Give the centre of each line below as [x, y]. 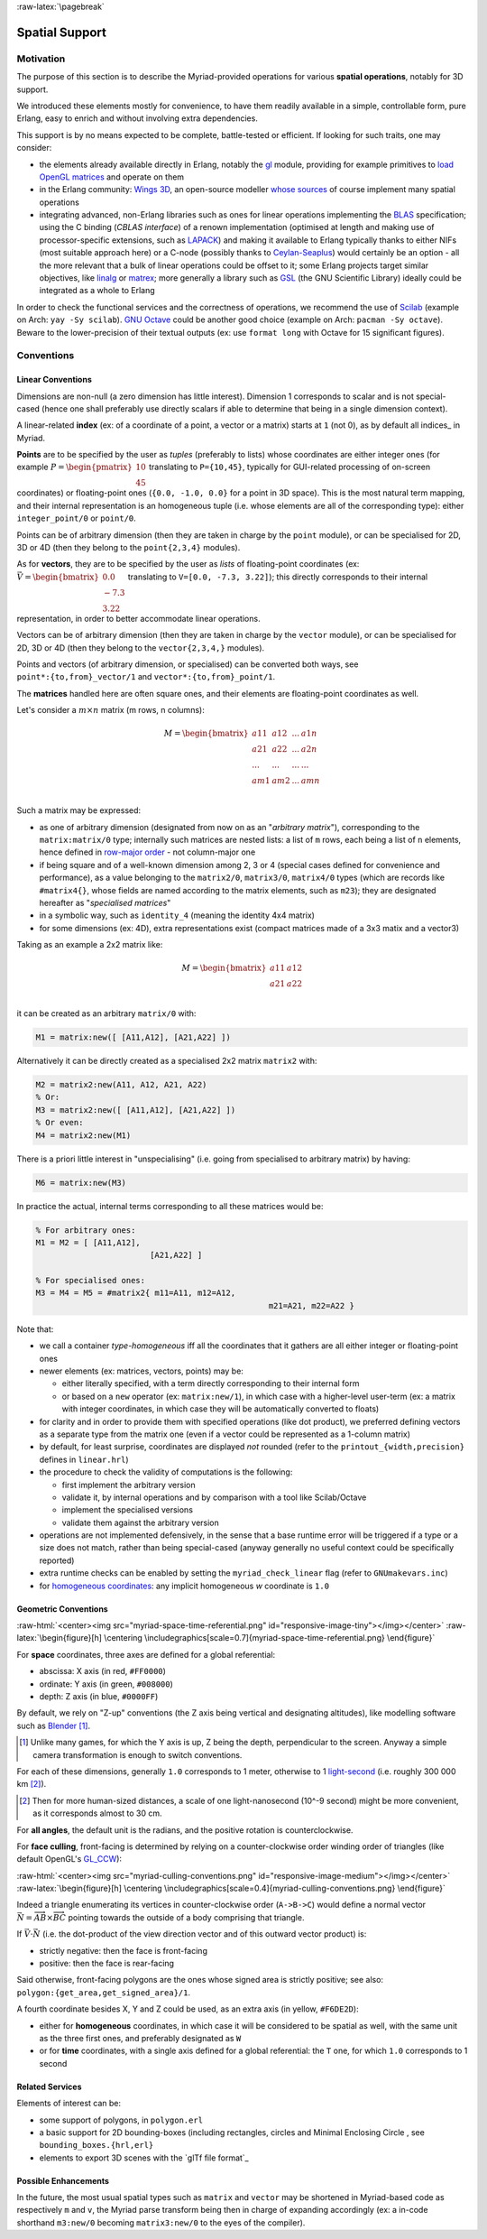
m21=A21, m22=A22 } [312, 1305]
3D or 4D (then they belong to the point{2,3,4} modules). [129, 548]
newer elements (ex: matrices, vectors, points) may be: [141, 1371]
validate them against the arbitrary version [141, 1522]
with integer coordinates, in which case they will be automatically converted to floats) [221, 1409]
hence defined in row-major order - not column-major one [147, 852]
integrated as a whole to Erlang [97, 291]
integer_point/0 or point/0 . [77, 518]
